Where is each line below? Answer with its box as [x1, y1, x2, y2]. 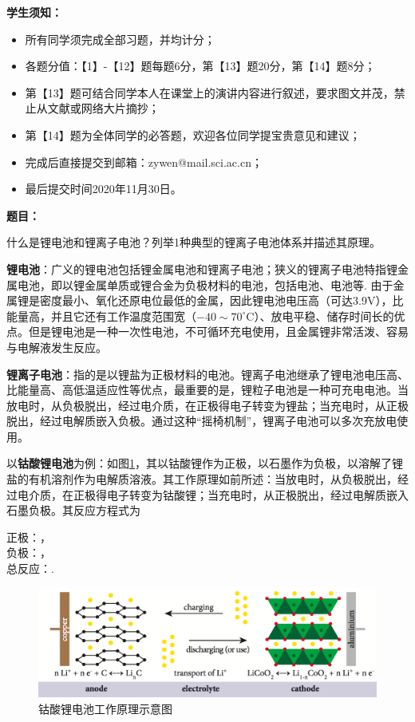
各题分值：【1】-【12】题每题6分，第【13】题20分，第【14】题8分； [25, 57, 376, 74]
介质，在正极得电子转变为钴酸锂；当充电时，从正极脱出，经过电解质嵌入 [28, 486, 409, 503]
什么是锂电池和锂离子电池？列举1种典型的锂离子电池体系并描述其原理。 [6, 234, 381, 251]
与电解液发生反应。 [6, 338, 107, 355]
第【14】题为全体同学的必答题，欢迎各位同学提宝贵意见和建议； [25, 126, 361, 143]
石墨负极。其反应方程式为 [6, 502, 140, 519]
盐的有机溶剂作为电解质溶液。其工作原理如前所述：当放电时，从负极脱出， [6, 471, 397, 487]
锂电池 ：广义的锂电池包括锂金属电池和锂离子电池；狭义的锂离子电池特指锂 [6, 260, 397, 277]
